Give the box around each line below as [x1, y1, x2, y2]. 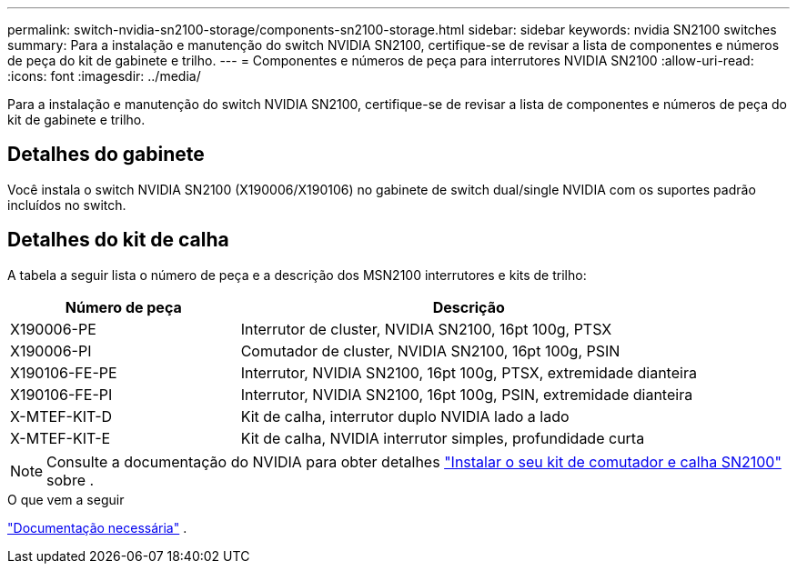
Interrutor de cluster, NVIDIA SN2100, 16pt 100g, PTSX [240, 319, 612, 338]
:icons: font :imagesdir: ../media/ [7, 68, 201, 84]
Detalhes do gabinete [7, 143, 205, 166]
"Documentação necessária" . [7, 519, 187, 536]
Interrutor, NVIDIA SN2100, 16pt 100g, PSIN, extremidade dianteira [240, 385, 693, 404]
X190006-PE [10, 319, 96, 338]
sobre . [46, 470, 95, 489]
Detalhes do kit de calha [7, 228, 229, 252]
